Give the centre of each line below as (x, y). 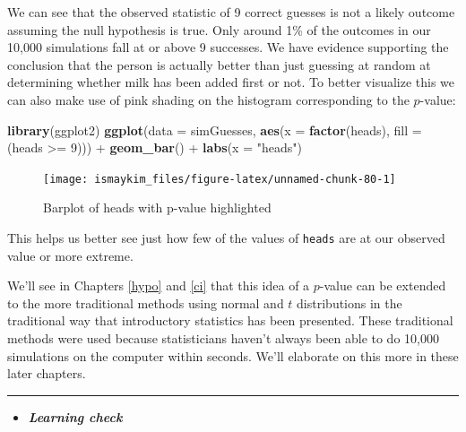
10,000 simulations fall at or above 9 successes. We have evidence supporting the (228, 47)
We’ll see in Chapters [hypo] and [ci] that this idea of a (159, 285)
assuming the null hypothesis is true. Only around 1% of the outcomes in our (219, 29)
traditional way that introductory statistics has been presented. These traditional (230, 320)
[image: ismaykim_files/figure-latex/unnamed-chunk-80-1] (220, 179)
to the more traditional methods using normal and (146, 302)
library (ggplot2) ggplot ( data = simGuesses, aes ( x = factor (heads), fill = (215, 130)
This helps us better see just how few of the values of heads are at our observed (226, 238)
